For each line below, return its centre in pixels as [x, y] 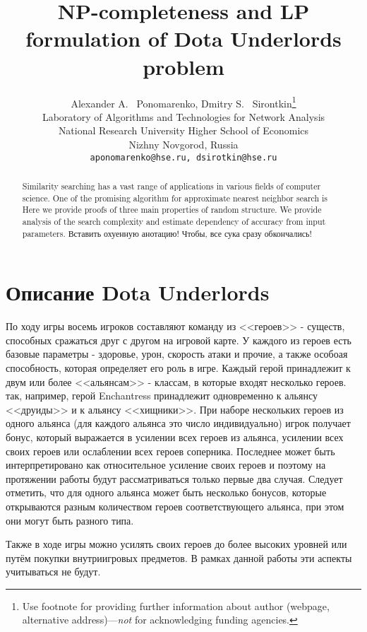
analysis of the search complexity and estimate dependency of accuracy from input [174, 221]
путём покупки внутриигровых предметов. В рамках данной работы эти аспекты [179, 557]
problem [183, 66]
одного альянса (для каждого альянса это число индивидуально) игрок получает [178, 423]
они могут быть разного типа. [70, 520]
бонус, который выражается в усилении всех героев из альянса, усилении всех [175, 437]
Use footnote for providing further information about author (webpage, [176, 605]
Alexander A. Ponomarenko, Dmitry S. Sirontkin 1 [183, 102]
